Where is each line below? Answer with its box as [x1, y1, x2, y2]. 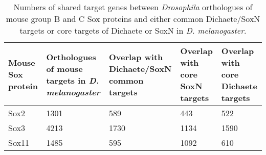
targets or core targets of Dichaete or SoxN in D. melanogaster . [19, 24, 247, 36]
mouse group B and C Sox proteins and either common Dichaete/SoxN [6, 13, 260, 24]
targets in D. [46, 74, 99, 86]
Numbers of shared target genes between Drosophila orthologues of [13, 1, 253, 13]
